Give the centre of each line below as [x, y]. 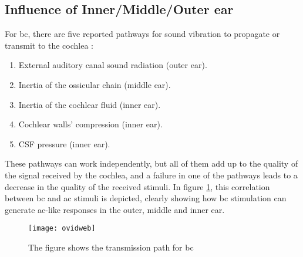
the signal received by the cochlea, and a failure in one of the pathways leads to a [151, 175]
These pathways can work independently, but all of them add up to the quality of [151, 163]
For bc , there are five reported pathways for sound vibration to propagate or [142, 34]
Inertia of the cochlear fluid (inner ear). [90, 104]
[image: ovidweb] [62, 229]
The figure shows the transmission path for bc [111, 247]
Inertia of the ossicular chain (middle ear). [95, 84]
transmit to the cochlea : [49, 45]
